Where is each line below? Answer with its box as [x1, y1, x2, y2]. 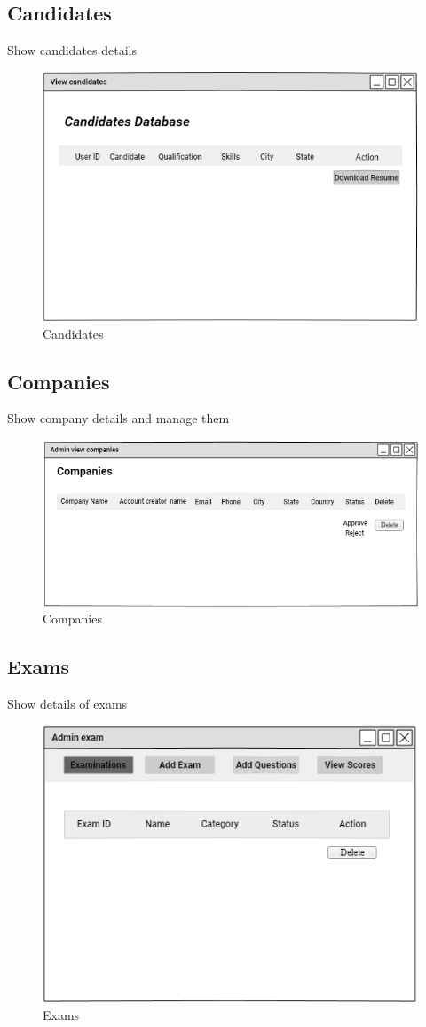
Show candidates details [7, 41, 137, 59]
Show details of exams [7, 694, 128, 713]
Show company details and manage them [7, 409, 230, 427]
